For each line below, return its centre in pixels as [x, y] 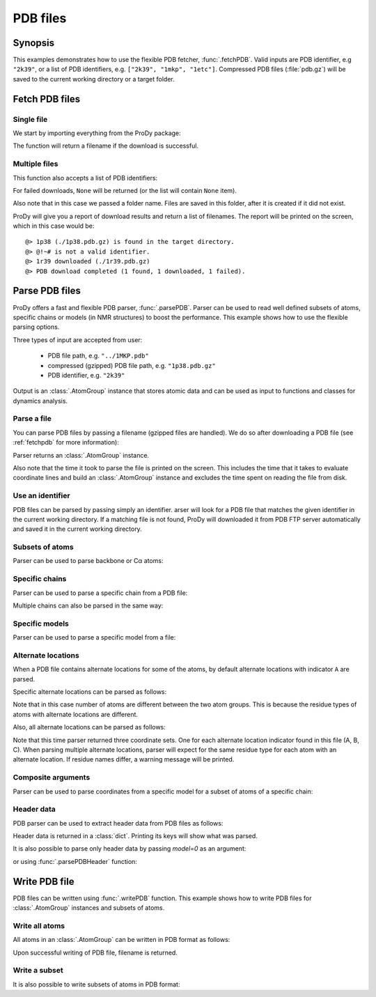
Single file [30, 119]
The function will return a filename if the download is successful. [105, 146]
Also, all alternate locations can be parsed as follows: [89, 727]
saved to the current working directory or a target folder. [94, 79]
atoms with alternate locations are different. [76, 714]
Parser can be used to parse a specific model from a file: [94, 637]
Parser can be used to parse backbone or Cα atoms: [88, 561]
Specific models [41, 624]
